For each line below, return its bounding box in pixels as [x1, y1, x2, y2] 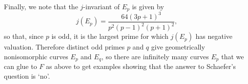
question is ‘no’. [4, 71, 50, 81]
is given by [132, 1, 164, 11]
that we [221, 51, 244, 61]
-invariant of [83, 1, 120, 11]
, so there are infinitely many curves [101, 51, 209, 61]
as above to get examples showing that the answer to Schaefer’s [46, 61, 236, 71]
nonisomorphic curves [4, 51, 68, 61]
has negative [195, 31, 233, 41]
